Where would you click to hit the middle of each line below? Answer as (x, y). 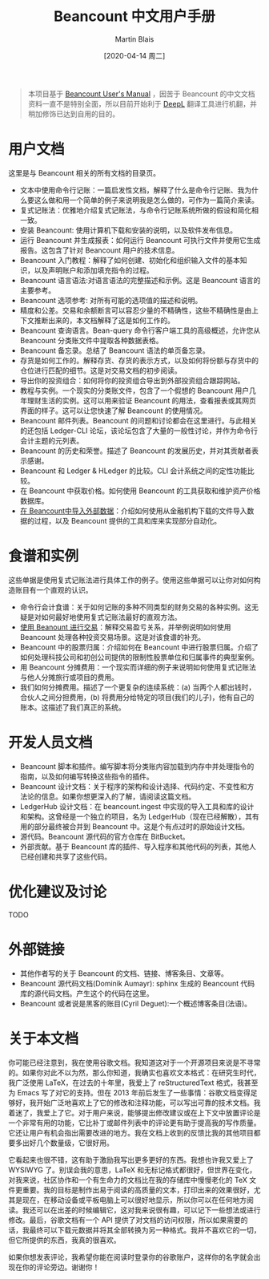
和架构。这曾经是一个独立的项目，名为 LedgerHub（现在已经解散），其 (136, 816)
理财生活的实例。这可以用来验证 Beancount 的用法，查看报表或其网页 (141, 400)
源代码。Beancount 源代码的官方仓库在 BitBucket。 (104, 836)
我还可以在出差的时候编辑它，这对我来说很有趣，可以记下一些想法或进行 (141, 1210)
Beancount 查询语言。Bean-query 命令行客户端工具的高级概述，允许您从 (140, 330)
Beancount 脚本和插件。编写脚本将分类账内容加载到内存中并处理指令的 (137, 766)
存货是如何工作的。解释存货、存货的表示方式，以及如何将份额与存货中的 (139, 360)
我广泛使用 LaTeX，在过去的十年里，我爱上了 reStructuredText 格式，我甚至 (133, 1083)
